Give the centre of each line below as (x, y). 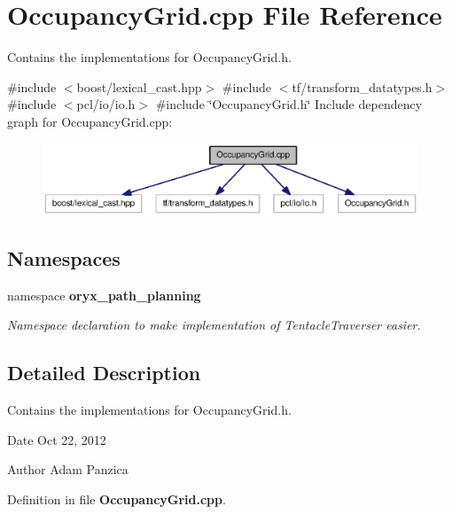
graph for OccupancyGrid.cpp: (90, 121)
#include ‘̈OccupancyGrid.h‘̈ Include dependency (289, 104)
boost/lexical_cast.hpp (139, 86)
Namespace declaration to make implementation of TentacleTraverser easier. (214, 325)
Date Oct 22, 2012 (57, 439)
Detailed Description (104, 373)
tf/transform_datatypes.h (362, 86)
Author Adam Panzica (68, 469)
